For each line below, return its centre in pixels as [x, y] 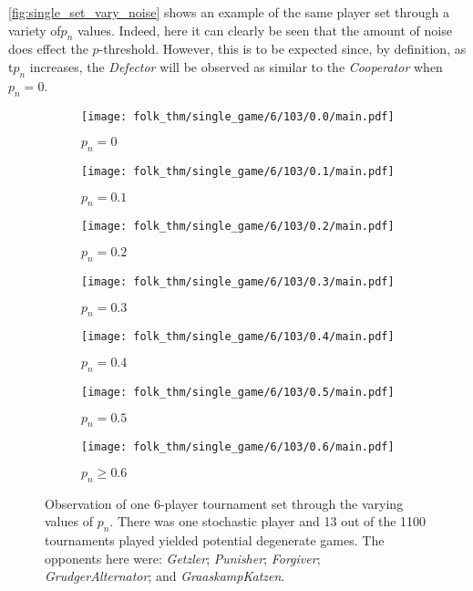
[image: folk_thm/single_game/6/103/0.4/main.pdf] [238, 337]
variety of [35, 30]
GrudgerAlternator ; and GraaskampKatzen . [165, 576]
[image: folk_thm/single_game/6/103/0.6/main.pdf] [238, 447]
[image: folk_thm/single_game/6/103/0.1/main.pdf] [238, 172]
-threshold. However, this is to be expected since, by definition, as [283, 49]
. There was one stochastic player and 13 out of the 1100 [268, 521]
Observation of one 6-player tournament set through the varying [224, 503]
